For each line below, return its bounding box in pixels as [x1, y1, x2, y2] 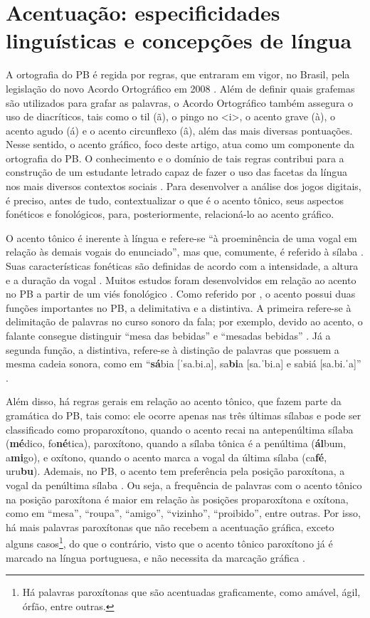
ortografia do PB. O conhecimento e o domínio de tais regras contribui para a [6, 150, 344, 165]
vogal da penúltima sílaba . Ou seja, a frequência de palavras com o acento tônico [6, 477, 362, 492]
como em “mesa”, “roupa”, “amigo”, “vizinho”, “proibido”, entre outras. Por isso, [6, 506, 361, 520]
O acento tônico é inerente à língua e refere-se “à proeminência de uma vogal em [6, 230, 357, 245]
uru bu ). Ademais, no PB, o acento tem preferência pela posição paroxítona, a [6, 463, 345, 478]
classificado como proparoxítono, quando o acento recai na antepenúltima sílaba [6, 421, 354, 436]
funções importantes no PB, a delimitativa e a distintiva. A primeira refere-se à [6, 300, 351, 315]
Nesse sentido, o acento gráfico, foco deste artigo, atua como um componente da [6, 137, 354, 152]
